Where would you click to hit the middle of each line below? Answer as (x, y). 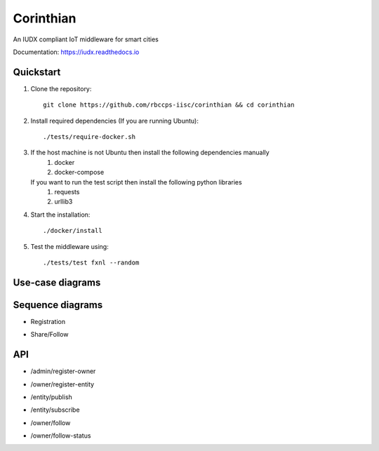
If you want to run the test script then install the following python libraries (136, 182)
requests (67, 191)
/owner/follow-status (61, 436)
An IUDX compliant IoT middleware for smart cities (86, 39)
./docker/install (73, 231)
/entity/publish (52, 397)
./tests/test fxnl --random (91, 262)
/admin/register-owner (63, 371)
